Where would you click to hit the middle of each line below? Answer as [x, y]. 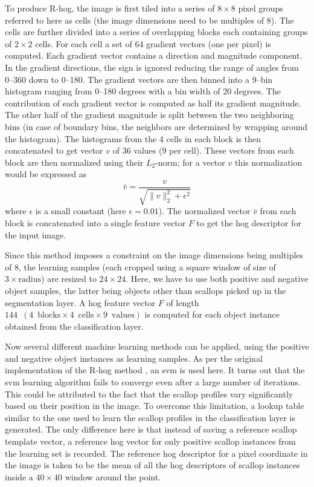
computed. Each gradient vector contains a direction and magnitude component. [154, 55]
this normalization [268, 162]
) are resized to [69, 279]
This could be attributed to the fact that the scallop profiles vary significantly [149, 394]
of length [183, 302]
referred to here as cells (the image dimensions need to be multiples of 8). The [149, 20]
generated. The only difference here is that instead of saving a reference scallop [151, 429]
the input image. [36, 234]
